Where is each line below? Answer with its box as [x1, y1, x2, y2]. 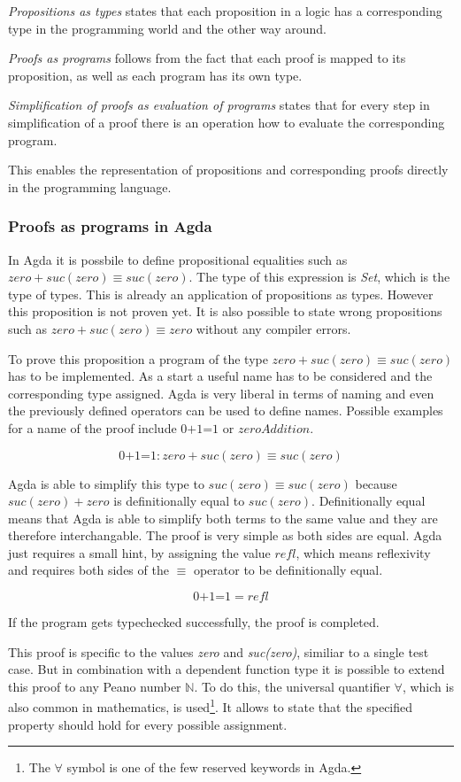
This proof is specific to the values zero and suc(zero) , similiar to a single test [8, 642, 429, 661]
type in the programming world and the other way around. [8, 19, 327, 37]
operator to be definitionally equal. [193, 561, 383, 579]
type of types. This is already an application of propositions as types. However [8, 284, 434, 303]
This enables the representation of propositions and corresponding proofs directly [8, 160, 449, 179]
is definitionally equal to [113, 492, 245, 510]
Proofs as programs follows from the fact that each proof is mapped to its [8, 49, 406, 67]
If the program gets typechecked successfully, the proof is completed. [8, 613, 380, 631]
